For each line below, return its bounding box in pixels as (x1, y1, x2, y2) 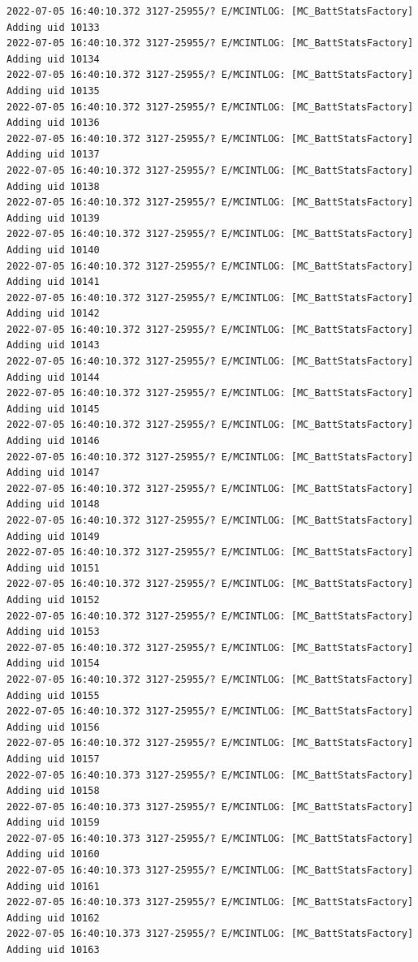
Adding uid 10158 (6, 785, 100, 797)
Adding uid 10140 (6, 244, 100, 256)
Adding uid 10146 (6, 435, 100, 447)
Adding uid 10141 (6, 276, 100, 288)
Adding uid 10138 (6, 180, 100, 192)
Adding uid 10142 (6, 308, 100, 320)
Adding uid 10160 (6, 848, 100, 861)
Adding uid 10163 (6, 944, 100, 956)
